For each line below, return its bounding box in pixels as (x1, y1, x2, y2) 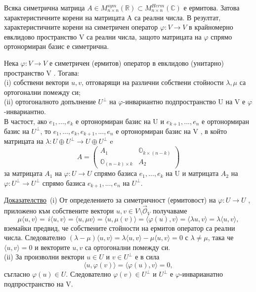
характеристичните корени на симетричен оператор (4, 22, 158, 32)
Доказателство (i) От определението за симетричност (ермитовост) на (4, 195, 216, 205)
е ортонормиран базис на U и (76, 116, 164, 126)
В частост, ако (4, 116, 47, 126)
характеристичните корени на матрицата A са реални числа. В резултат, (4, 12, 221, 22)
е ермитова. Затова (183, 2, 240, 12)
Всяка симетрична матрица (4, 2, 85, 12)
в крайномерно (189, 22, 233, 32)
